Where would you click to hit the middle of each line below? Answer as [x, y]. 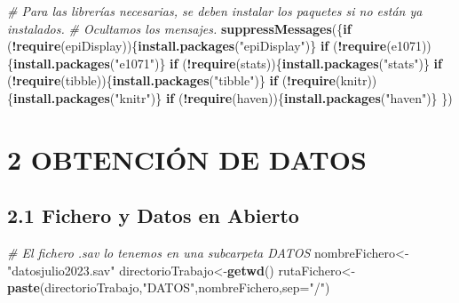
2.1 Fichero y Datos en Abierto [153, 215]
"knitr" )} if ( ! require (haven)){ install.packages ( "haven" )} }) [284, 97]
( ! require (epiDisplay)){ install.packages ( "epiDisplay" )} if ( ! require [197, 46]
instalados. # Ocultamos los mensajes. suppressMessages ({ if [179, 28]
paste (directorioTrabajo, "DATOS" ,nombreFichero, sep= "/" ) [169, 287]
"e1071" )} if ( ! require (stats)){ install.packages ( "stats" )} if [278, 63]
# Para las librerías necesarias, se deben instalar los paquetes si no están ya [215, 11]
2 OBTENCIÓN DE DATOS [187, 159]
